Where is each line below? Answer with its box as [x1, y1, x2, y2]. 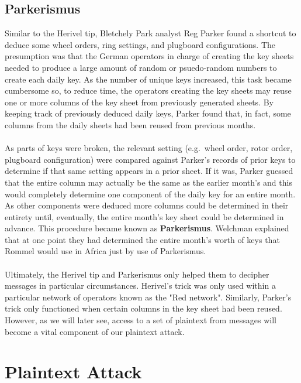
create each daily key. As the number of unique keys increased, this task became [5, 73, 292, 85]
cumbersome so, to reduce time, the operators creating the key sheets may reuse [5, 84, 292, 97]
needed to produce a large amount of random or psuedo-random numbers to [5, 61, 277, 73]
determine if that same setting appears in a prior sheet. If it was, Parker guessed [5, 165, 293, 177]
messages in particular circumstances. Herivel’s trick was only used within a [5, 279, 276, 292]
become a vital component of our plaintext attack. [5, 325, 185, 337]
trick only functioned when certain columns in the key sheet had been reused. [5, 302, 282, 314]
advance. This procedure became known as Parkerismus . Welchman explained [5, 222, 289, 234]
